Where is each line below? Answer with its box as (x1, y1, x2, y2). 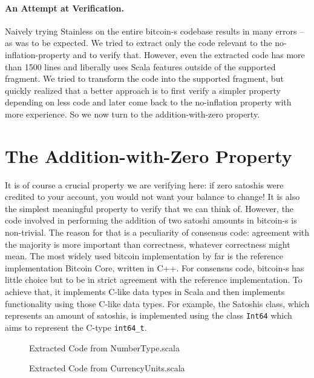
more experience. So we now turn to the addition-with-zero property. (5, 107, 260, 120)
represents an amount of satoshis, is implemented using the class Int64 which (5, 309, 292, 322)
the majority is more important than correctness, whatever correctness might (5, 237, 290, 250)
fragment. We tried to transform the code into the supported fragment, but (5, 72, 284, 85)
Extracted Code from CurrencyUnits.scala (29, 362, 185, 374)
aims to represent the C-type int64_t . (5, 320, 147, 333)
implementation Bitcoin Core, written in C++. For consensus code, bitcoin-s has (5, 261, 304, 274)
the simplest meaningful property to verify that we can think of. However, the (5, 202, 294, 214)
